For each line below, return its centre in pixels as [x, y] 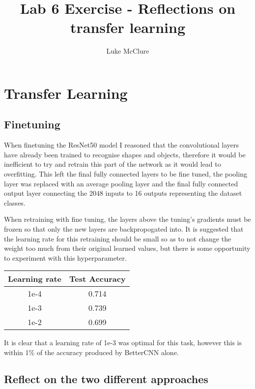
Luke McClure [128, 51]
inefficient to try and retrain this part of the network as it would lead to [113, 164]
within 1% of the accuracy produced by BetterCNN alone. [91, 352]
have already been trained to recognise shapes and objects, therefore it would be [125, 154]
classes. [15, 202]
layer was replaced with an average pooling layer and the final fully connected [121, 183]
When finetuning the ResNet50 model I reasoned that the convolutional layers [122, 145]
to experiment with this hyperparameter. [65, 257]
